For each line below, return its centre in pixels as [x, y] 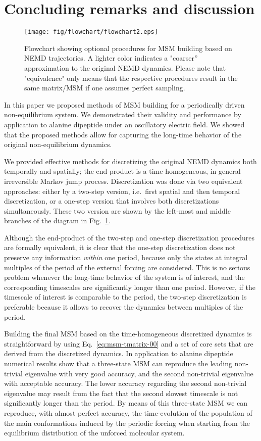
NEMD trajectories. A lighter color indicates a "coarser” [111, 58]
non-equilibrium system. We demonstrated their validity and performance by [123, 114]
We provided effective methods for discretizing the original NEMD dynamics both [130, 161]
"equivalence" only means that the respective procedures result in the [131, 78]
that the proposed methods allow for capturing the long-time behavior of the [123, 134]
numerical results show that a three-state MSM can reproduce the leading [118, 363]
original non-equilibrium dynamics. [58, 144]
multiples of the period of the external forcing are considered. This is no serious [127, 267]
